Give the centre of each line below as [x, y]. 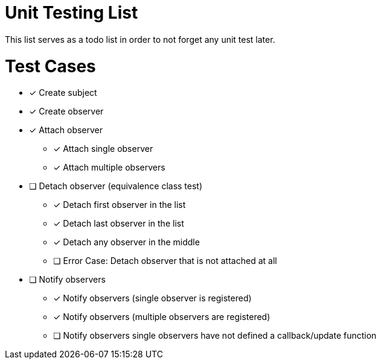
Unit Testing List [72, 13]
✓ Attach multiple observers [109, 168]
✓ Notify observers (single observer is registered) [152, 298]
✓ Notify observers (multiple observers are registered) [162, 317]
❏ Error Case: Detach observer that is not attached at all [165, 261]
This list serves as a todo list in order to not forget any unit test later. [140, 39]
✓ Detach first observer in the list [120, 205]
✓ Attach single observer [103, 149]
